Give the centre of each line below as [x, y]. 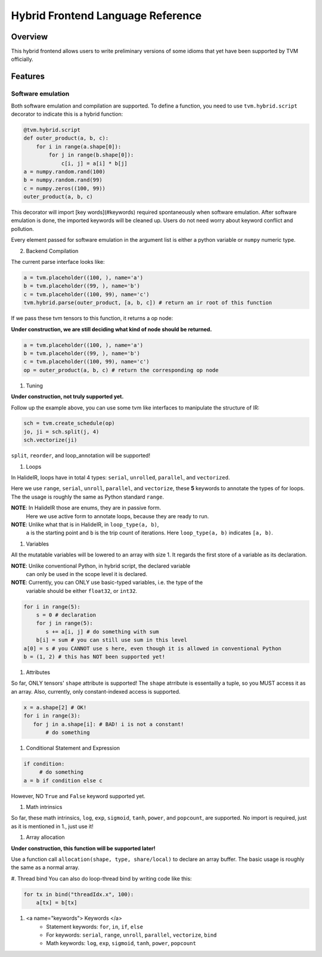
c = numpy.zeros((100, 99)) [64, 188]
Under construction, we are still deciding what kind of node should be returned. [112, 329]
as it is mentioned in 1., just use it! [52, 826]
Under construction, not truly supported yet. [67, 396]
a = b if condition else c [63, 780]
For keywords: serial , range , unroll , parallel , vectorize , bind [131, 935]
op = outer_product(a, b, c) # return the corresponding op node [121, 370]
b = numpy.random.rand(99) [63, 180]
